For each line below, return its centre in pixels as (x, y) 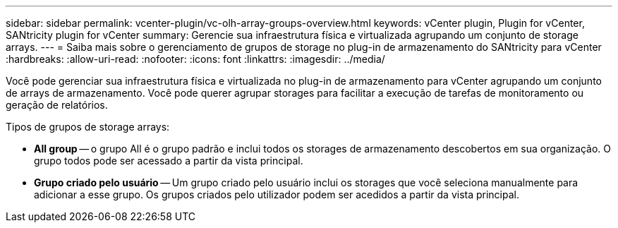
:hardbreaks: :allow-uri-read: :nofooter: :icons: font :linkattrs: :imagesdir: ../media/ (195, 59)
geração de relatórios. (57, 105)
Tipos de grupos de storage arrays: (88, 127)
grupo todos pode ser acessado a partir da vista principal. (169, 161)
